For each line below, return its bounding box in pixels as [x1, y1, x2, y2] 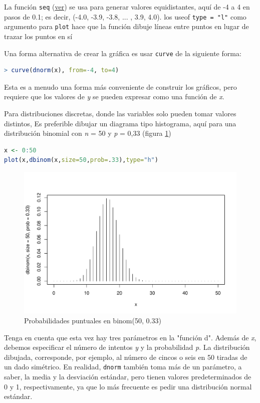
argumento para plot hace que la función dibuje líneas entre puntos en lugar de [4, 21, 249, 32]
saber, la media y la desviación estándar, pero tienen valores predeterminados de [4, 371, 251, 381]
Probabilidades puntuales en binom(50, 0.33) [24, 315, 161, 325]
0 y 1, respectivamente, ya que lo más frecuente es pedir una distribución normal [4, 381, 252, 391]
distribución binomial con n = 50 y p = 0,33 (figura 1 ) [4, 128, 171, 138]
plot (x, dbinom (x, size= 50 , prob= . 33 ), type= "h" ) [4, 156, 158, 164]
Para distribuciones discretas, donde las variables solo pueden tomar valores [4, 108, 236, 118]
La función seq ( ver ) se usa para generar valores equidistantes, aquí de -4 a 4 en [4, 2, 250, 12]
